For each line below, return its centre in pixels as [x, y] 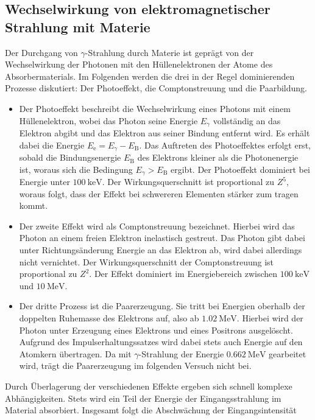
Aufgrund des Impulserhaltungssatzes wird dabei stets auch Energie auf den [161, 342]
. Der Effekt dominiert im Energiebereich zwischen [183, 274]
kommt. [34, 205]
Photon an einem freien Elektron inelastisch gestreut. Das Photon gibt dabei [162, 238]
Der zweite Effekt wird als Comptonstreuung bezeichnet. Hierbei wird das [157, 226]
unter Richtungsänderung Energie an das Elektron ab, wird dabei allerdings [161, 250]
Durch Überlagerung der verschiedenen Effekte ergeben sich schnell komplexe [149, 386]
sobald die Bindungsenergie [70, 157]
